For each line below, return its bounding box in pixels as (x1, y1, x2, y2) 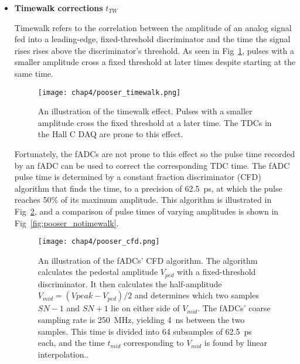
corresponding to (124, 336, 184, 349)
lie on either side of (111, 302, 180, 314)
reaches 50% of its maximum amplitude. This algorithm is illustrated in (14, 193, 272, 206)
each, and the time (37, 336, 105, 349)
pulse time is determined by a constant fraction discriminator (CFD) (14, 171, 261, 183)
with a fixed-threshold (177, 266, 256, 278)
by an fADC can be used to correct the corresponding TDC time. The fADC (14, 159, 290, 171)
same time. (14, 67, 53, 79)
